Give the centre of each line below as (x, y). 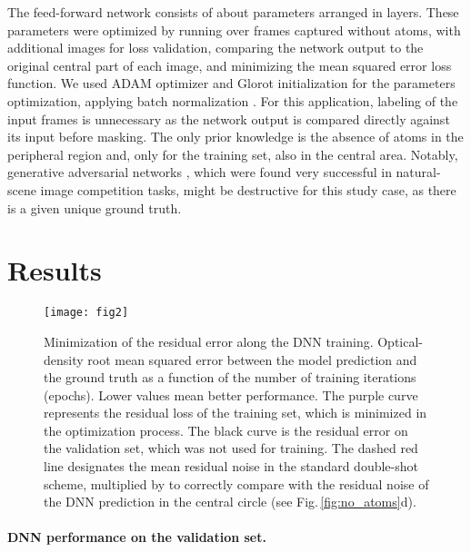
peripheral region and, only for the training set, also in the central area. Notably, (233, 154)
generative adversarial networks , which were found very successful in (200, 172)
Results (55, 270)
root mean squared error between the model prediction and (252, 359)
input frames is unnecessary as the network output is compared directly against (229, 118)
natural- (418, 172)
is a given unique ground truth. (95, 207)
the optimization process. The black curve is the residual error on (226, 430)
